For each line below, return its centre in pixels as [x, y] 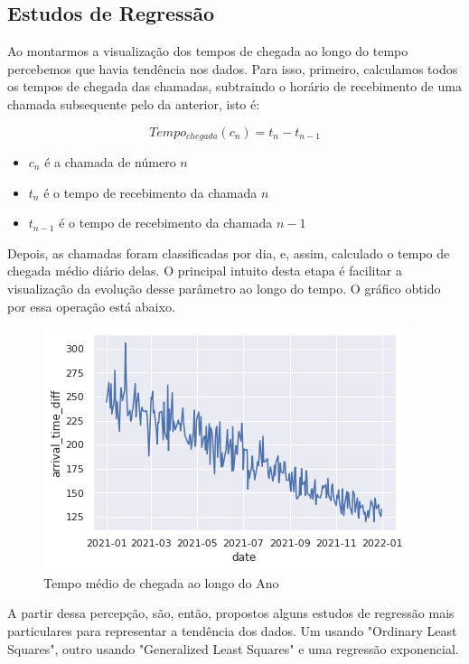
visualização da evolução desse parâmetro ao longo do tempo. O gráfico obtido [224, 288]
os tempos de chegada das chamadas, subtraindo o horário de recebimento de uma [234, 86]
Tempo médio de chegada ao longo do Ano [161, 582]
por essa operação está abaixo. [91, 306]
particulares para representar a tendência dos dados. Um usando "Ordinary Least [232, 630]
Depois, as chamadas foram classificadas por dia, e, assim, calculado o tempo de [229, 253]
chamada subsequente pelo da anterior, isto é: [134, 103]
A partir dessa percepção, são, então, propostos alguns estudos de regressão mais [231, 613]
